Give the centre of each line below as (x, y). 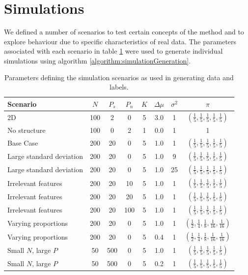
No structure (27, 130)
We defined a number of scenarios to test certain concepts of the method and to (124, 32)
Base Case (23, 142)
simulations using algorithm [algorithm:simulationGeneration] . (97, 60)
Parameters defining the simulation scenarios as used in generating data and (119, 77)
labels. (119, 87)
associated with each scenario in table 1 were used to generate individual (113, 51)
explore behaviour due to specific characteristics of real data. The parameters (120, 41)
